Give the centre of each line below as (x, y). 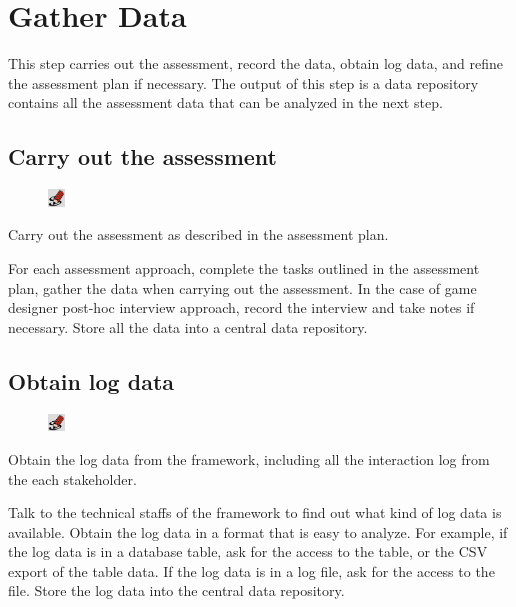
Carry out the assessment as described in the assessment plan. (198, 234)
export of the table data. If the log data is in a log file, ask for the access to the (251, 570)
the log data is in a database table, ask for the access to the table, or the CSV (248, 551)
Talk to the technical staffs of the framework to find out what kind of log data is (255, 512)
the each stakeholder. (72, 478)
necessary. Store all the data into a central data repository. (188, 326)
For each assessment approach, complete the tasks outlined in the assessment (244, 268)
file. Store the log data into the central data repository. (176, 590)
